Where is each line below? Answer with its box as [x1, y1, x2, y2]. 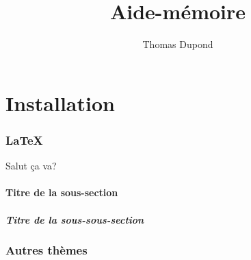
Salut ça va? [5, 158, 57, 173]
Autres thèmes [5, 241, 88, 259]
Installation [5, 88, 115, 117]
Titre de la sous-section [5, 185, 118, 200]
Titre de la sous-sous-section [5, 212, 144, 226]
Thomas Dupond [142, 37, 213, 51]
